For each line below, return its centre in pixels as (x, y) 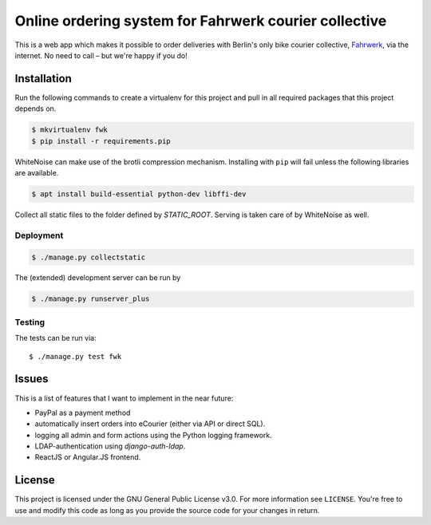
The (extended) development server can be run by (98, 278)
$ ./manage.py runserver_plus (91, 299)
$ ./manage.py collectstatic (89, 257)
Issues (32, 379)
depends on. (36, 109)
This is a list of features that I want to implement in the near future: (124, 398)
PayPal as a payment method (83, 412)
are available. (37, 172)
